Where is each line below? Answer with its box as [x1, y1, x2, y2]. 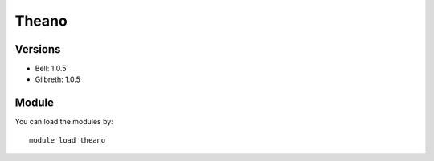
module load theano [29, 135, 106, 144]
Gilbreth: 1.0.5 [35, 74, 80, 84]
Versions [14, 42, 61, 56]
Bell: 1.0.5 [35, 64, 68, 74]
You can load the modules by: [14, 117, 114, 127]
